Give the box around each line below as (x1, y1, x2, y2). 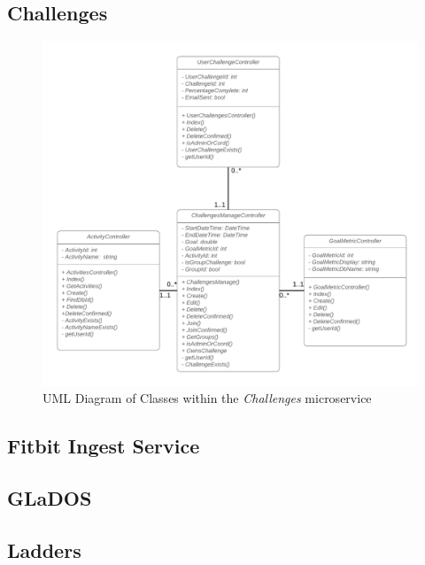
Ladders (7, 536, 81, 563)
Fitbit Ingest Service (7, 432, 200, 460)
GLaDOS (7, 484, 92, 511)
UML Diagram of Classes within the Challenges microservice (42, 389, 372, 407)
